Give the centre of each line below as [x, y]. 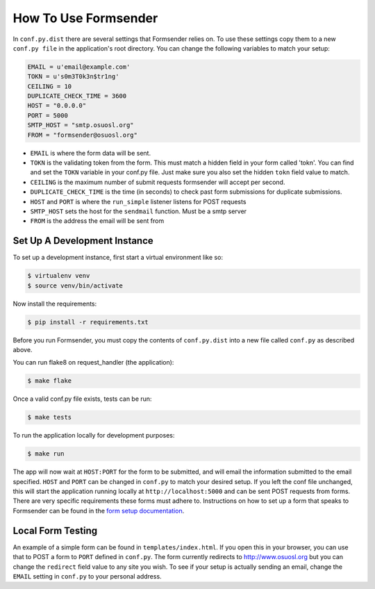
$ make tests [50, 417]
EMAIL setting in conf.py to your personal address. [87, 576]
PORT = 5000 [48, 115]
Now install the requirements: [55, 304]
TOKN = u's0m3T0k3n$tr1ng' [73, 77]
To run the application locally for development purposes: [94, 435]
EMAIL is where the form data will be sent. [91, 153]
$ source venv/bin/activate [75, 285]
